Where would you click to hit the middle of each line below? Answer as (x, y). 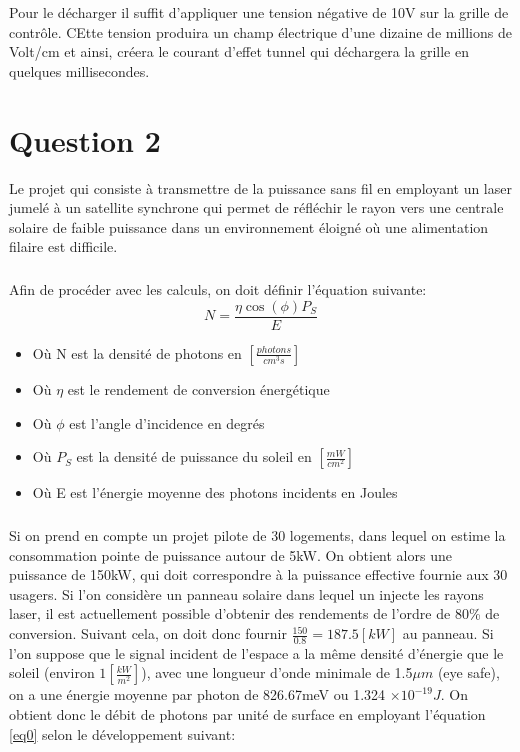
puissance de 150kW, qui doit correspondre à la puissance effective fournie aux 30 (258, 574)
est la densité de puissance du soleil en (194, 456)
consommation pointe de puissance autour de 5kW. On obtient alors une (230, 554)
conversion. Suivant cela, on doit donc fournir (148, 633)
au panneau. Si (448, 633)
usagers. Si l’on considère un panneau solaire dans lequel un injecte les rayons (246, 593)
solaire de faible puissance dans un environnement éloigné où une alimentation (249, 226)
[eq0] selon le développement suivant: (122, 733)
